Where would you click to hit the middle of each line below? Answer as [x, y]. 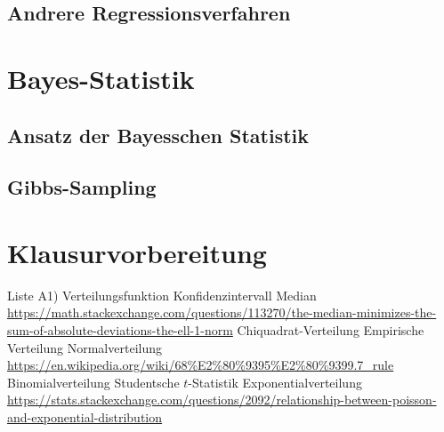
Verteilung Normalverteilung [85, 347]
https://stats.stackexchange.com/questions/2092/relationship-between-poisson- [222, 400]
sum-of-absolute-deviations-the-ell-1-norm [120, 330]
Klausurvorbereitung [137, 252]
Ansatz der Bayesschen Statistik [158, 135]
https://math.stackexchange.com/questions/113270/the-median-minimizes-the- [222, 312]
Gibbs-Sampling [82, 187]
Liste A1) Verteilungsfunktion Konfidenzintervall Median [162, 295]
